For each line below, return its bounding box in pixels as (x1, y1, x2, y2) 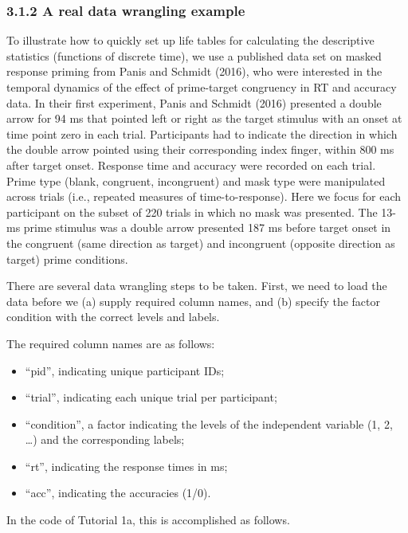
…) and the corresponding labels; (25, 431, 185, 448)
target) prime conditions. (6, 250, 128, 267)
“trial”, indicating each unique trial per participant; (25, 389, 277, 406)
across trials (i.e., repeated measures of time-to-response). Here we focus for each (6, 188, 402, 205)
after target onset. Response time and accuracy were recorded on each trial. (6, 156, 376, 173)
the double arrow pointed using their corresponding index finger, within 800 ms (6, 141, 394, 158)
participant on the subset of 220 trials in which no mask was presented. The (6, 203, 378, 220)
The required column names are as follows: (6, 335, 215, 351)
